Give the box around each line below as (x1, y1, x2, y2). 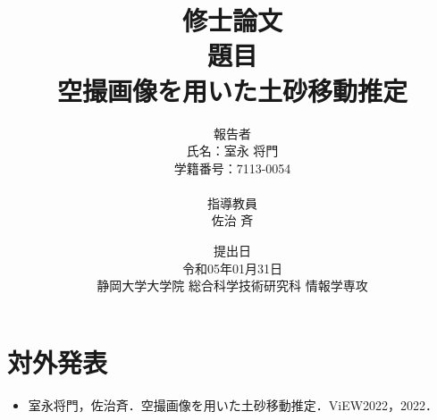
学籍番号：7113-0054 (173, 158, 291, 177)
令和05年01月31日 (182, 258, 282, 277)
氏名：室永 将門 (186, 141, 279, 160)
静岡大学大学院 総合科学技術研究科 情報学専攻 (97, 276, 368, 295)
